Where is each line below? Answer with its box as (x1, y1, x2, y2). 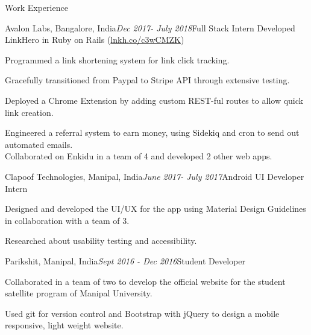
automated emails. (5, 138, 73, 150)
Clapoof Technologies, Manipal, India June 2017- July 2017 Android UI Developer (5, 170, 304, 182)
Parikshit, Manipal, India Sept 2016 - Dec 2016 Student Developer (5, 254, 245, 267)
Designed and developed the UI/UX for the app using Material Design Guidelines (5, 202, 306, 215)
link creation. (5, 106, 54, 118)
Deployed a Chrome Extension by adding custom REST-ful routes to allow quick (5, 94, 303, 106)
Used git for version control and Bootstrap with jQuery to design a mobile (5, 307, 280, 319)
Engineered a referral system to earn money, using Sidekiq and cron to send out (5, 126, 300, 139)
